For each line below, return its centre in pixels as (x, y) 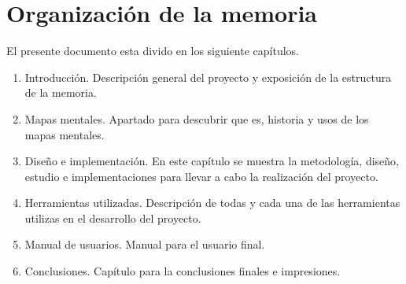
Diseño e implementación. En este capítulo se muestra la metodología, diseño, (212, 161)
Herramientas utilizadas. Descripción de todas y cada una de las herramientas (212, 203)
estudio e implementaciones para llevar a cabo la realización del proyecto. (201, 176)
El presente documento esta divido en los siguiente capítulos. (153, 51)
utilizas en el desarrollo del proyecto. (113, 218)
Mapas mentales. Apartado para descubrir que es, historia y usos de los (197, 118)
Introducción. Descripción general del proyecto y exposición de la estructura (208, 77)
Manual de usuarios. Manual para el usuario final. (145, 244)
